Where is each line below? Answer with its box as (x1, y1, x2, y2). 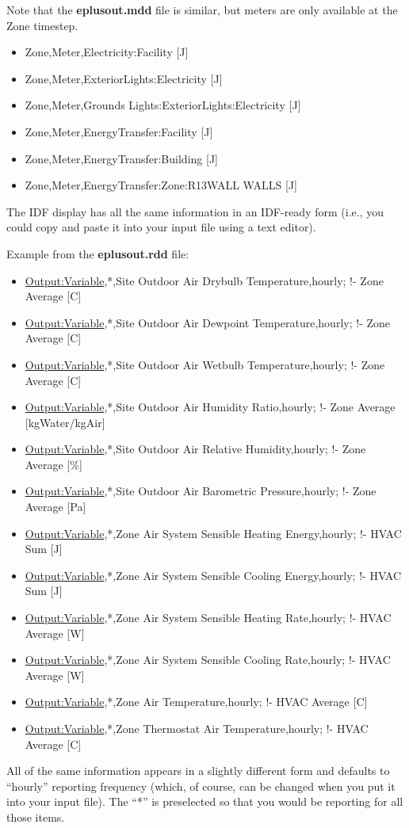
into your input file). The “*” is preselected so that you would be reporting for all (6, 793, 403, 810)
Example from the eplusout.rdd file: (6, 245, 189, 261)
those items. (6, 808, 65, 825)
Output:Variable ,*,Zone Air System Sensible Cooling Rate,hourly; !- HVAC (25, 651, 391, 668)
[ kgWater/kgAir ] (25, 414, 105, 430)
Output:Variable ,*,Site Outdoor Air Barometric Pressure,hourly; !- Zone (25, 483, 377, 499)
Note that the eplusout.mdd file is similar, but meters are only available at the (6, 2, 398, 17)
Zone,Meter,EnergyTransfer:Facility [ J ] (25, 123, 213, 139)
